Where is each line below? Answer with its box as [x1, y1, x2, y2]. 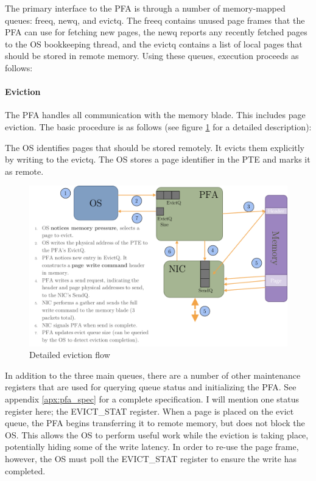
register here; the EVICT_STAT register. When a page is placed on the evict [5, 404, 294, 417]
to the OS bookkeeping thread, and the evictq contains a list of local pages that [5, 37, 303, 50]
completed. [5, 464, 46, 477]
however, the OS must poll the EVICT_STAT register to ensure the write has [5, 452, 297, 465]
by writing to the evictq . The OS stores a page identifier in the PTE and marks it [5, 153, 311, 166]
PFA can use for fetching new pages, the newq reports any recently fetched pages [5, 26, 307, 38]
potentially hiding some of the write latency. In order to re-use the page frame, [5, 440, 299, 453]
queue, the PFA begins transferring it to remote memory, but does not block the [5, 416, 305, 429]
